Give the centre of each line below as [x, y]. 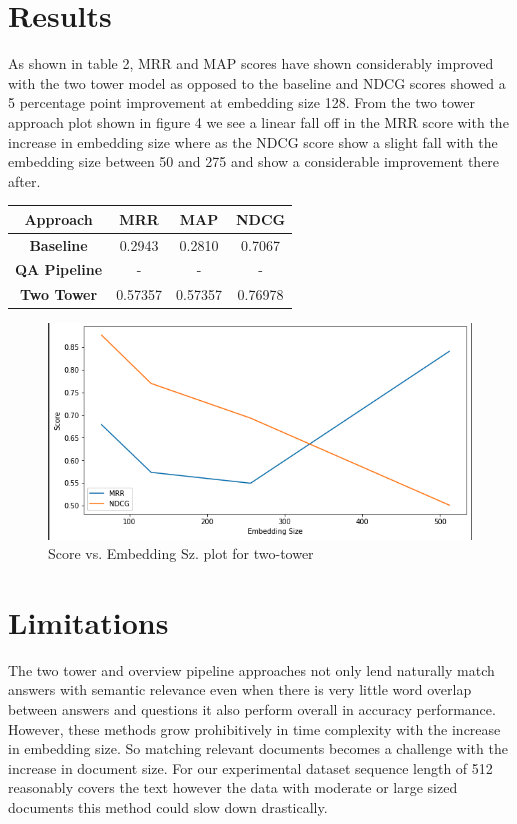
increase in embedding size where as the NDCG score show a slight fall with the [253, 141]
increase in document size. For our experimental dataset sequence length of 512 [250, 767]
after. [24, 180]
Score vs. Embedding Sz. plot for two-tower [181, 553]
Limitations [88, 621]
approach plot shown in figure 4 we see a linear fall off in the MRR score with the [258, 121]
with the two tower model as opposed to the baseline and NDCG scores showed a [257, 82]
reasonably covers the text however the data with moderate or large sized [233, 787]
